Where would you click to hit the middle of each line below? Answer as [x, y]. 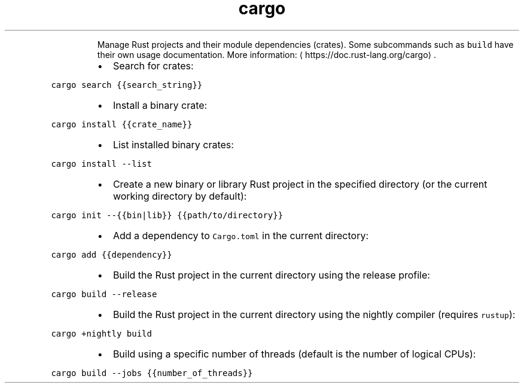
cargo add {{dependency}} [112, 254]
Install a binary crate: [160, 105]
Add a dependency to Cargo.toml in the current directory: [241, 235]
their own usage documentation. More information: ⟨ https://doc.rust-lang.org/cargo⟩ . [266, 54]
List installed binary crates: [173, 144]
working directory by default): [180, 196]
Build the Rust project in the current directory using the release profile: [271, 275]
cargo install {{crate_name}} [122, 124]
